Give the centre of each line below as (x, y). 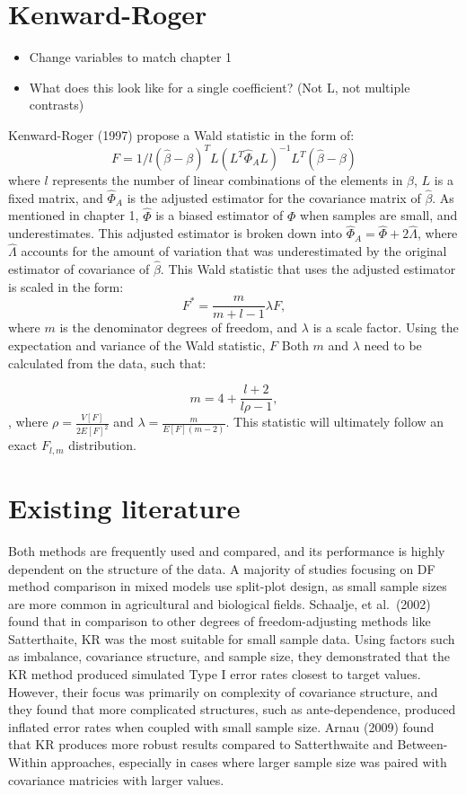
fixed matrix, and (56, 197)
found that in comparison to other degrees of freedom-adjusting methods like (220, 621)
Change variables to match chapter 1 (131, 57)
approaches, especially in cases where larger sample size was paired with (249, 762)
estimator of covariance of (79, 269)
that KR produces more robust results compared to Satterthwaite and (201, 744)
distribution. (102, 445)
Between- (422, 744)
